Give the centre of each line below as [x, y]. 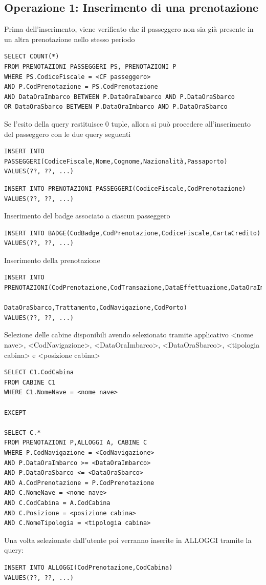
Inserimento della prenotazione [52, 260]
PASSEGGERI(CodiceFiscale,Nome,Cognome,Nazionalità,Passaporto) [116, 161]
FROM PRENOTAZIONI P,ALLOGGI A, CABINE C [76, 443]
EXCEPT [15, 412]
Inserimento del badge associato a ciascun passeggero [87, 216]
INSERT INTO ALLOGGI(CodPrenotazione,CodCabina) [88, 567]
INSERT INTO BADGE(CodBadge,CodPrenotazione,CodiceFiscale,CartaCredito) [132, 233]
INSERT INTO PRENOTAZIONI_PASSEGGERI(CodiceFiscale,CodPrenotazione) [125, 188]
